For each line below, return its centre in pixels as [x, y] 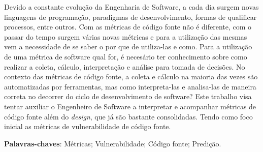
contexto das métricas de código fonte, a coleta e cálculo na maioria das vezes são [131, 77]
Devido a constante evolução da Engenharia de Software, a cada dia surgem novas [131, 7]
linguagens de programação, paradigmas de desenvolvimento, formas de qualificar [130, 17]
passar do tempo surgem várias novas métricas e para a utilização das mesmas [126, 36]
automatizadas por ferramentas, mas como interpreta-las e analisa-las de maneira [130, 86]
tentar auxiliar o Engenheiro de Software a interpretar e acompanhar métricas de [130, 106]
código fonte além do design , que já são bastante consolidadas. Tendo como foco [128, 116]
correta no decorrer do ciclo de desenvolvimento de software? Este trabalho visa [128, 96]
